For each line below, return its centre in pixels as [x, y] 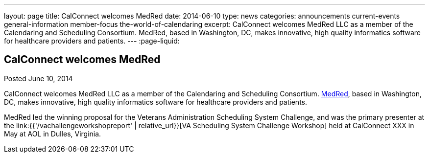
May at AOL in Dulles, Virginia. [53, 134]
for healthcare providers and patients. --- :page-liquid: [92, 41]
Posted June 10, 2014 [38, 78]
